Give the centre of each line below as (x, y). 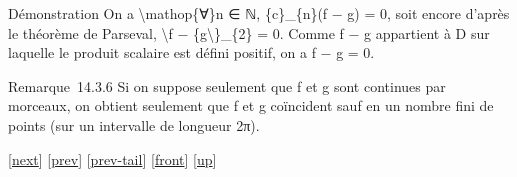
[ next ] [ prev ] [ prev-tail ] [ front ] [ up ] (112, 158)
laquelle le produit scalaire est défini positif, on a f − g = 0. (191, 52)
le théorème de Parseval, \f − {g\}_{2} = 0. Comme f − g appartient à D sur (249, 32)
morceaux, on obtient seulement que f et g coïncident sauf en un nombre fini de (251, 105)
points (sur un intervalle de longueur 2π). (134, 124)
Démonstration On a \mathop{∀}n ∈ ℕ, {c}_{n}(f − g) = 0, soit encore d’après (259, 13)
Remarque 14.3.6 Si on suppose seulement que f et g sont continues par (227, 85)
